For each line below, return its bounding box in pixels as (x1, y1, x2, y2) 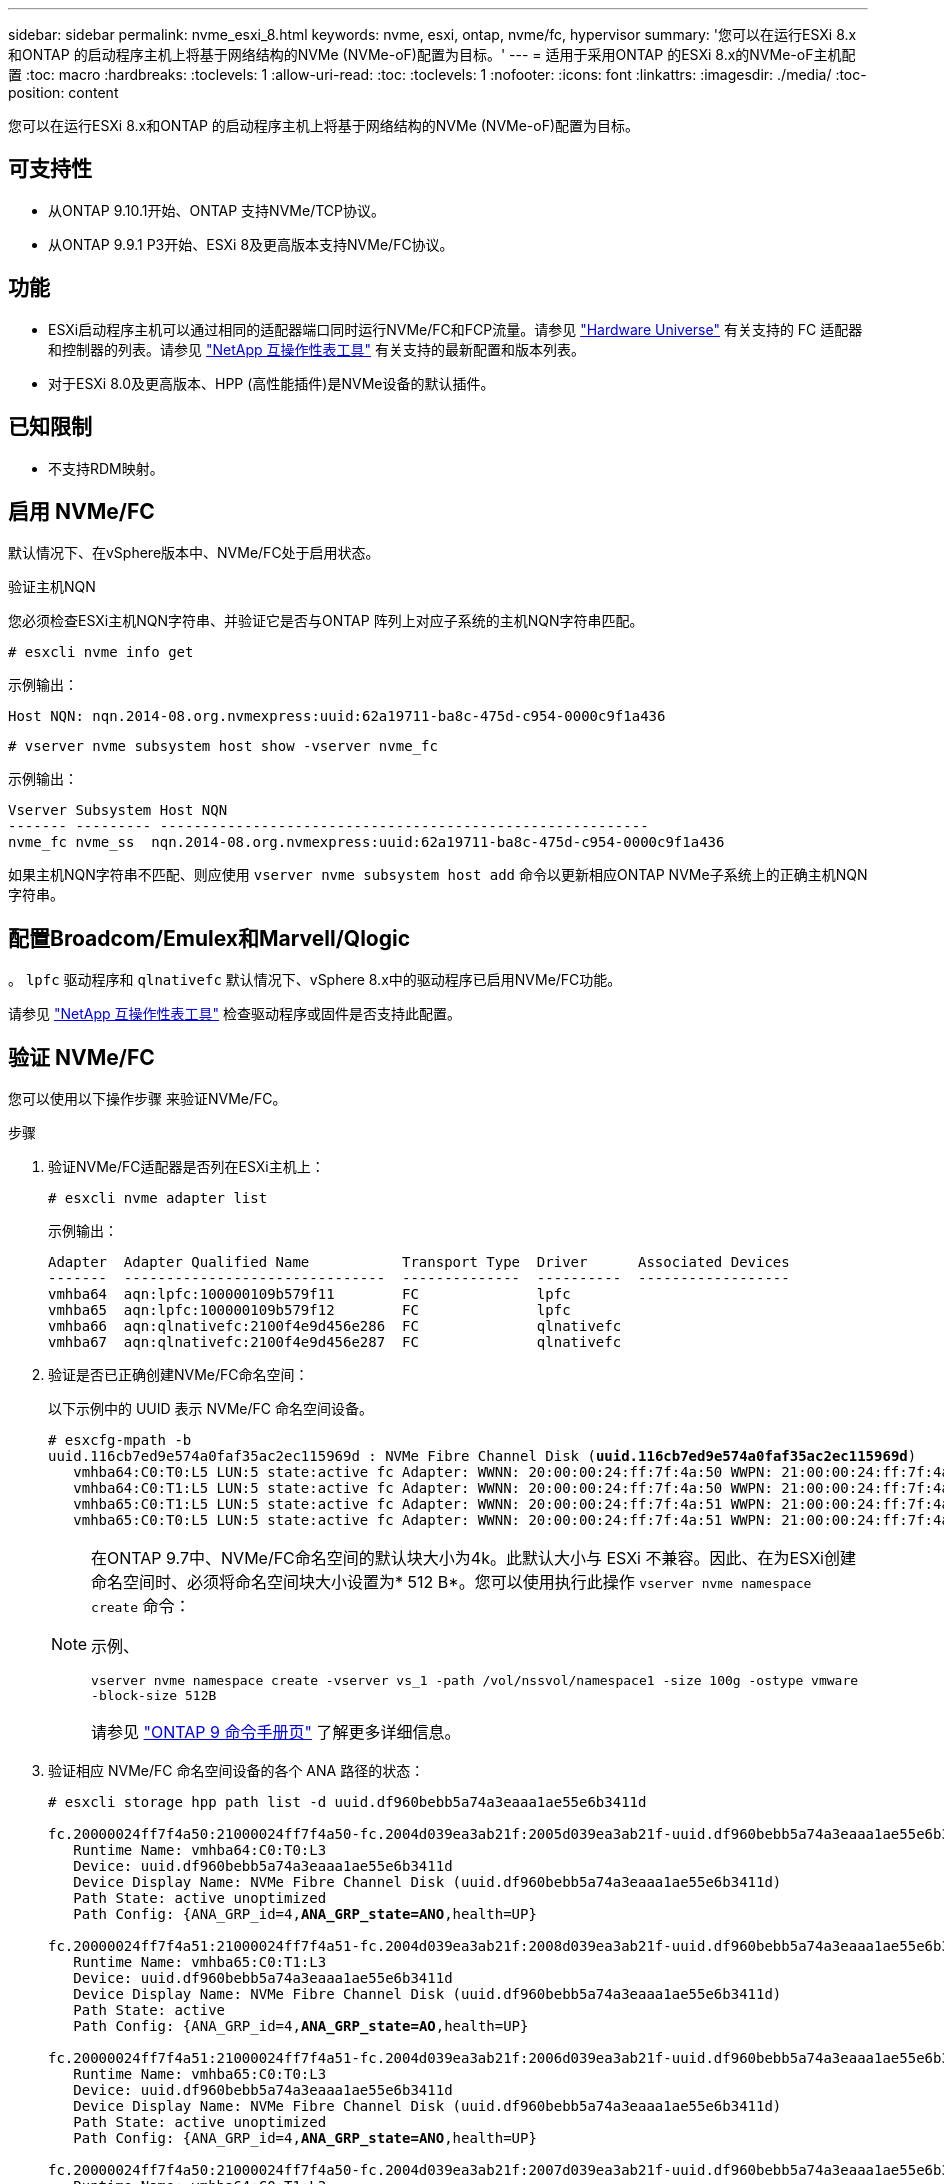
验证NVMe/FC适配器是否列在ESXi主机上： (48, 1158, 325, 1176)
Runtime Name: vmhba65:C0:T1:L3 (73, 1954, 327, 1971)
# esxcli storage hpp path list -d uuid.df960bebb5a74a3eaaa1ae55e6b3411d (48, 1794, 647, 1811)
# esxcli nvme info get (8, 644, 194, 661)
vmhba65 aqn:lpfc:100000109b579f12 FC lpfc (48, 1302, 571, 1319)
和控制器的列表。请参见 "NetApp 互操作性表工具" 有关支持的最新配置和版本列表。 (48, 340, 585, 358)
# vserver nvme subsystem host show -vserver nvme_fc (8, 738, 438, 755)
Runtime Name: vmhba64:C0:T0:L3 (73, 1842, 327, 1859)
